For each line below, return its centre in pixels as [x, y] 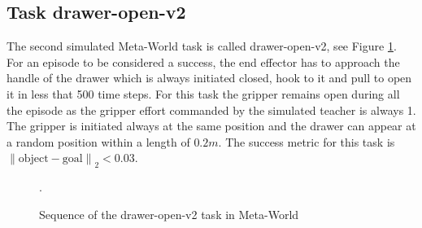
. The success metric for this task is [307, 141]
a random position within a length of [98, 141]
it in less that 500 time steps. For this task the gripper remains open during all [203, 93]
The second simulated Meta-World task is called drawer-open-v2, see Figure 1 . [202, 46]
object [33, 159]
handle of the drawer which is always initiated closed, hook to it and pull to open [209, 78]
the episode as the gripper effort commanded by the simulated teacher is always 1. [211, 110]
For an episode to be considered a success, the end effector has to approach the [203, 61]
